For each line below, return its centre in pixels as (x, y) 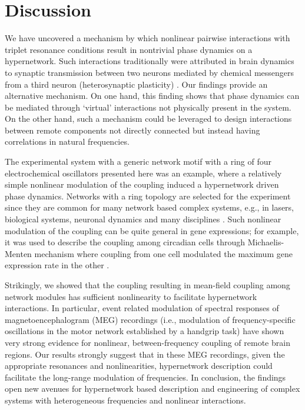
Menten (18, 253)
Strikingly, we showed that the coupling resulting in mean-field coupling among (147, 285)
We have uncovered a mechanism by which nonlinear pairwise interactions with (147, 38)
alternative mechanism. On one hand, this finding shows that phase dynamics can (152, 96)
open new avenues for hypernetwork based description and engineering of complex (152, 389)
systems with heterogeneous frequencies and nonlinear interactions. (125, 400)
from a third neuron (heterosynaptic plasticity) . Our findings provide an (136, 84)
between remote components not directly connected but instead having (132, 130)
